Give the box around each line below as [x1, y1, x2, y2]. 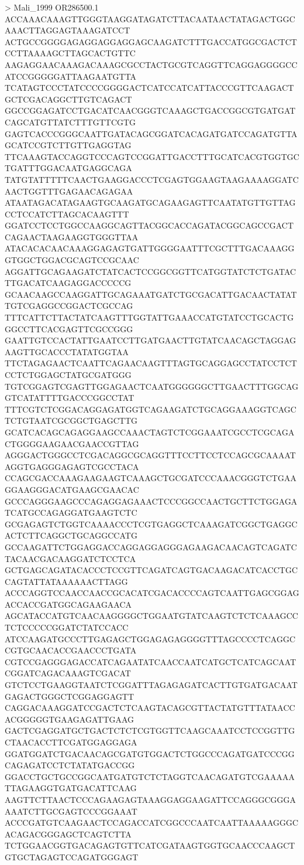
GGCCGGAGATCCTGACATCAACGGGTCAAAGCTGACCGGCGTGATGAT [5, 104, 296, 117]
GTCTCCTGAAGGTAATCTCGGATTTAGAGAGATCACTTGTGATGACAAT [5, 679, 298, 691]
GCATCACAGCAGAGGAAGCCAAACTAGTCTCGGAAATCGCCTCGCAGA [5, 425, 295, 438]
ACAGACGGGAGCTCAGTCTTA [5, 827, 132, 840]
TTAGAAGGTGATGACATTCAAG [5, 782, 137, 794]
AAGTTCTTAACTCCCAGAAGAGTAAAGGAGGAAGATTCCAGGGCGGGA [5, 793, 296, 805]
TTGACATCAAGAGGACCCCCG [5, 277, 132, 289]
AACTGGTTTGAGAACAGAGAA [5, 185, 133, 197]
